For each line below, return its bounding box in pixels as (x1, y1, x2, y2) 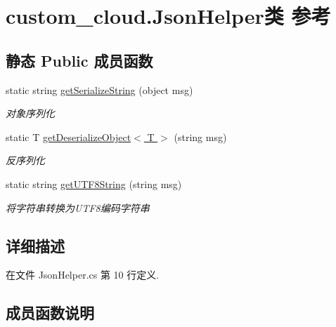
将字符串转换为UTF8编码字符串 (6, 200, 150, 215)
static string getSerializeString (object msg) (6, 82, 193, 97)
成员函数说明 (6, 302, 94, 323)
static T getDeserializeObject (6, 129, 131, 144)
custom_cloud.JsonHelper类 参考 (6, 1, 331, 30)
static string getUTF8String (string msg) (6, 176, 182, 191)
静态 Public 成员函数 (6, 49, 153, 71)
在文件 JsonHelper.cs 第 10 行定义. (6, 267, 160, 282)
